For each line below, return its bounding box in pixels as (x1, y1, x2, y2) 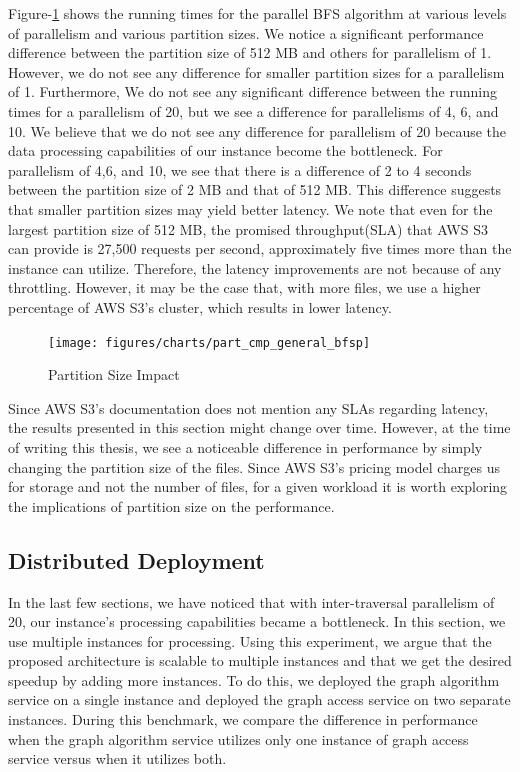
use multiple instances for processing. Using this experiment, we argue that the (8, 630, 492, 651)
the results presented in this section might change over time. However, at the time (8, 417, 511, 438)
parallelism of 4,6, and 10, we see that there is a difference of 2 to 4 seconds (8, 159, 472, 180)
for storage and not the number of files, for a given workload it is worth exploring (8, 476, 508, 497)
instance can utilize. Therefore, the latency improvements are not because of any (8, 257, 502, 278)
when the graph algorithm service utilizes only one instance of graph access (8, 728, 469, 749)
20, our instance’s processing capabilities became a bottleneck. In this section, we (8, 611, 506, 632)
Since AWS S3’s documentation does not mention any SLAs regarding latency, (8, 397, 489, 418)
